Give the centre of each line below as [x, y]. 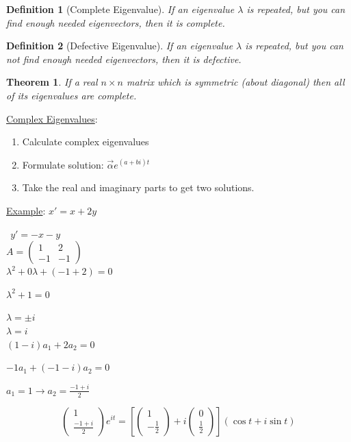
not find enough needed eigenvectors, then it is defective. [124, 59]
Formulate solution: [63, 164]
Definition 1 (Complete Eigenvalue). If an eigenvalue [120, 9]
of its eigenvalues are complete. [71, 95]
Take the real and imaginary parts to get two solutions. [138, 187]
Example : [26, 210]
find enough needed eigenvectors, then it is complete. [116, 22]
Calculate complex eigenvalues [86, 142]
